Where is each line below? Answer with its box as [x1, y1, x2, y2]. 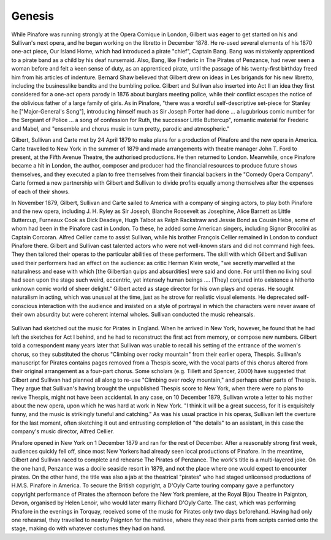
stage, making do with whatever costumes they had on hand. [11, 525, 165, 532]
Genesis [11, 9, 55, 23]
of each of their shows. [11, 188, 70, 195]
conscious [11, 302, 38, 309]
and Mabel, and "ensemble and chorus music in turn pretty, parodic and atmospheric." [11, 125, 230, 132]
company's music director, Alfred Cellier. [11, 428, 115, 435]
